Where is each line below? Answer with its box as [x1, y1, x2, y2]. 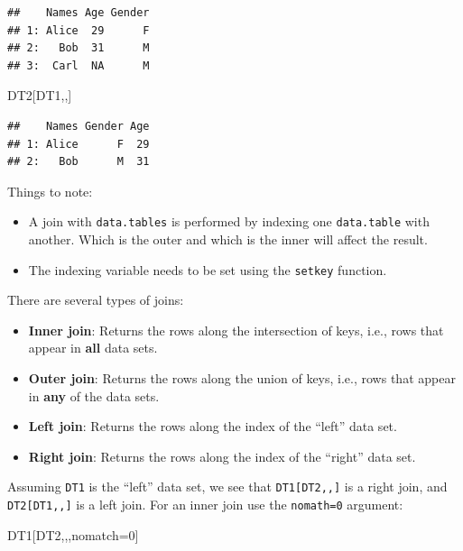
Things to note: [7, 181, 93, 200]
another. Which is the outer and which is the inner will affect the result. [28, 230, 428, 248]
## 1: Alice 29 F [7, 23, 150, 37]
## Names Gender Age [7, 119, 150, 133]
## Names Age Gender [7, 6, 150, 19]
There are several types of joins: [7, 290, 184, 309]
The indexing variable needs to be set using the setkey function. [28, 260, 387, 279]
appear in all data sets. [28, 338, 158, 357]
